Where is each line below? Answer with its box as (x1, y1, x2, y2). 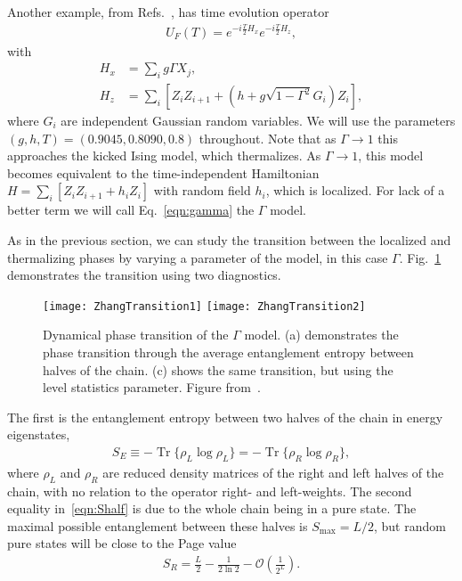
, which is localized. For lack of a (265, 181, 445, 200)
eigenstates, (7, 425, 70, 444)
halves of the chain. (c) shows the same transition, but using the (43, 360, 393, 379)
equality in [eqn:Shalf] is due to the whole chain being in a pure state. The (7, 499, 417, 518)
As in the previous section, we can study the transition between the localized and (7, 230, 451, 249)
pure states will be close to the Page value (7, 534, 237, 552)
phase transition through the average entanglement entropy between (43, 343, 414, 362)
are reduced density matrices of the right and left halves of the (102, 462, 444, 481)
